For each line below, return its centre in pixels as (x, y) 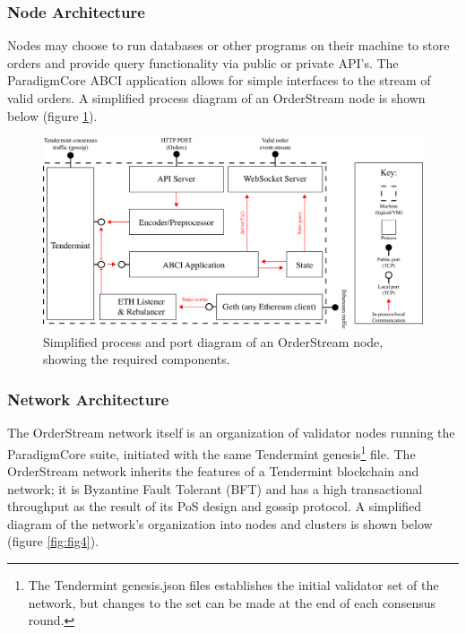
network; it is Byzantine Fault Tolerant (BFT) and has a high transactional (215, 488)
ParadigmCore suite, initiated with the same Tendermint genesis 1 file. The (211, 452)
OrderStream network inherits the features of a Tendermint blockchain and (213, 471)
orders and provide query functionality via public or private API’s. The (203, 62)
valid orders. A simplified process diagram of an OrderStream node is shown (216, 98)
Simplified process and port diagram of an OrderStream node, (213, 341)
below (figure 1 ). (52, 115)
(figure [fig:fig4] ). (53, 541)
